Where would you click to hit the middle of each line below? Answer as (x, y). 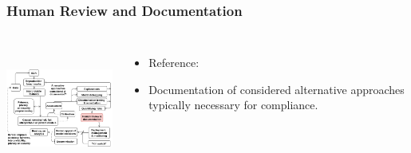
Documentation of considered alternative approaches (277, 89)
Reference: (174, 63)
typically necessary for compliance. (233, 105)
